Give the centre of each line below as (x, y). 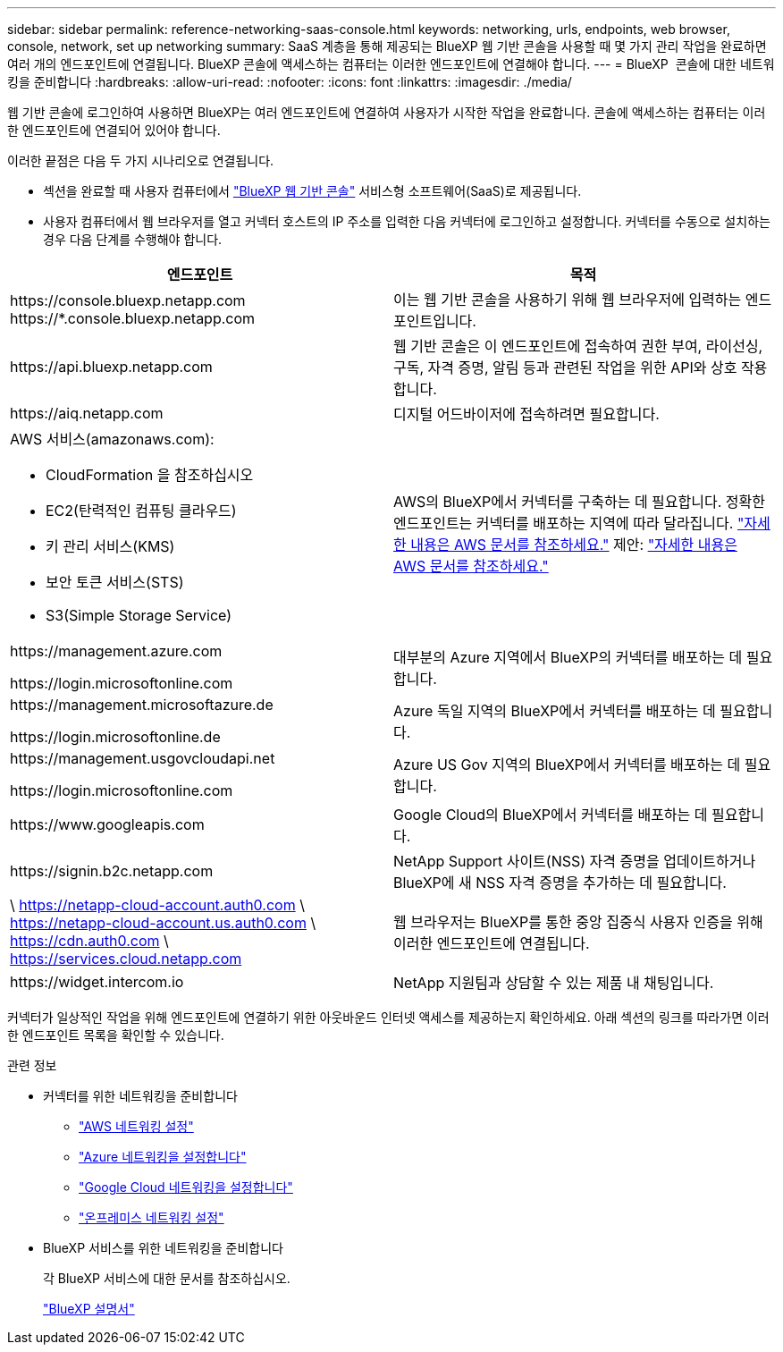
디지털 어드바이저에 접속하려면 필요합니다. (526, 414)
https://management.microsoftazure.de (142, 705)
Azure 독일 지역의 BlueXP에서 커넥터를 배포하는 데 (555, 711)
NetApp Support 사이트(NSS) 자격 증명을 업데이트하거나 (575, 861)
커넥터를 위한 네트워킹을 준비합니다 (140, 1096)
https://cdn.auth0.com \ (89, 941)
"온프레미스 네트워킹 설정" (152, 1217)
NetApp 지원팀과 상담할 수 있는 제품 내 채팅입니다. (554, 983)
